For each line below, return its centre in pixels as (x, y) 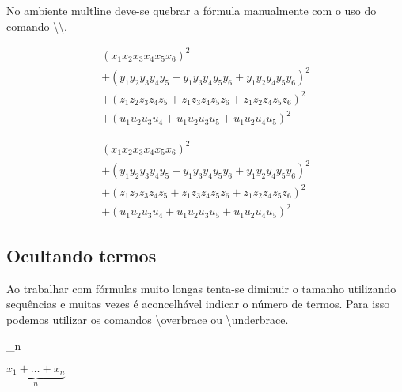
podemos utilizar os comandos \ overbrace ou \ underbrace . (148, 319)
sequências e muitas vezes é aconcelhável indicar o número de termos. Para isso (198, 304)
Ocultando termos (82, 255)
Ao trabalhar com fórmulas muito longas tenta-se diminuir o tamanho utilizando (201, 288)
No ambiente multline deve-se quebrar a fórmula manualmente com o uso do (192, 10)
